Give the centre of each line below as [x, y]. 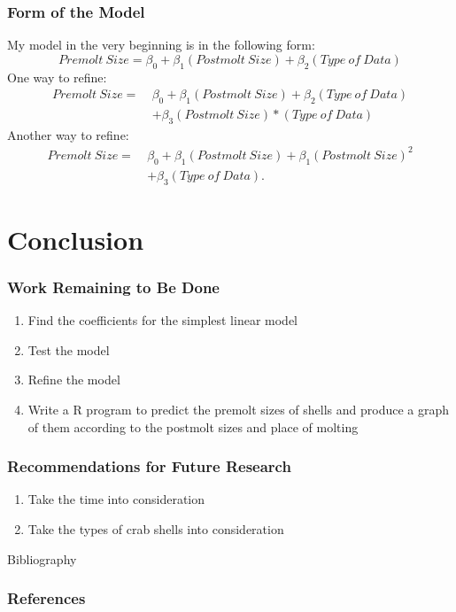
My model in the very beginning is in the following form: [161, 45]
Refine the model [74, 380]
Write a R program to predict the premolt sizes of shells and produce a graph [239, 409]
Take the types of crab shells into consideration [156, 528]
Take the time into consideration [116, 499]
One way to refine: [57, 77]
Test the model [69, 349]
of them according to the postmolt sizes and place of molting [193, 426]
